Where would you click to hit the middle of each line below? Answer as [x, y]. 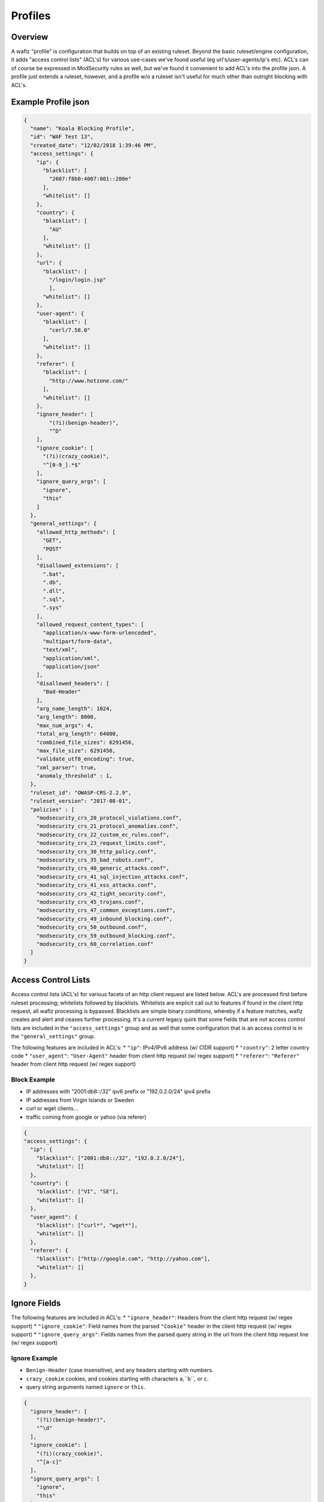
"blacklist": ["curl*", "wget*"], [87, 1225]
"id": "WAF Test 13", [62, 137]
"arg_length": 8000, [67, 717]
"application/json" [71, 667]
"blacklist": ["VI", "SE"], [78, 1192]
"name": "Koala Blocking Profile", [82, 129]
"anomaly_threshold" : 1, [74, 776]
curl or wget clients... [52, 1108]
